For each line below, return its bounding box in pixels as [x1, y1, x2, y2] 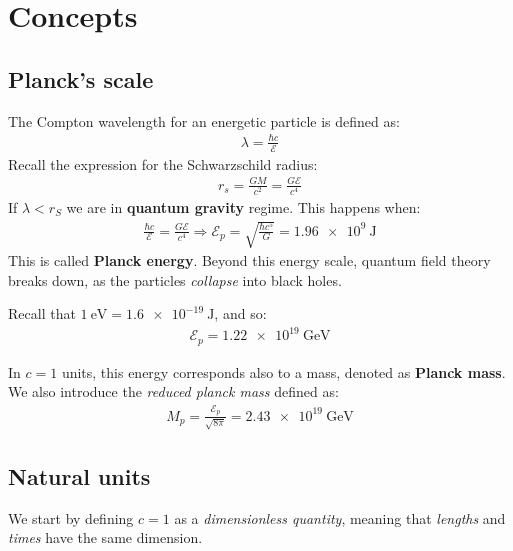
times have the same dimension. [8, 527, 203, 548]
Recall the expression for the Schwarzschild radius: [8, 153, 318, 174]
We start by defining [8, 507, 134, 528]
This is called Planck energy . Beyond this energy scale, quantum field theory [8, 250, 491, 270]
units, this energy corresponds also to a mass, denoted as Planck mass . [61, 361, 506, 382]
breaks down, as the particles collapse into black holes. [8, 269, 342, 290]
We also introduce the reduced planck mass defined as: [8, 381, 339, 402]
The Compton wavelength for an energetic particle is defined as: [8, 110, 400, 131]
